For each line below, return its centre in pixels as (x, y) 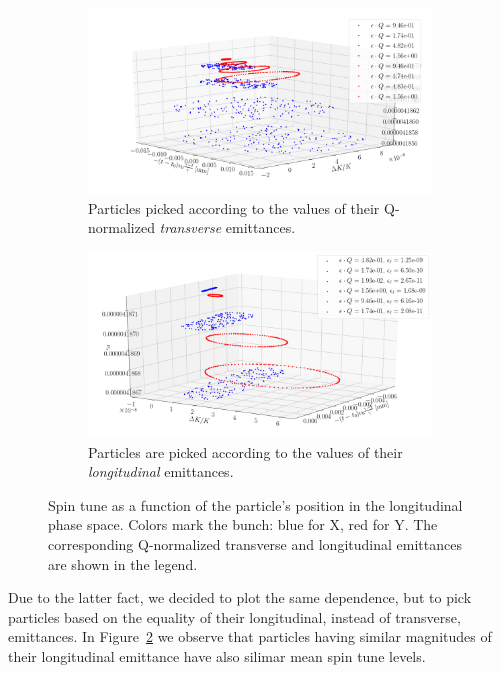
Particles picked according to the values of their (234, 207)
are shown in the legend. (123, 563)
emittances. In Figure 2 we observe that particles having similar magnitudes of (250, 636)
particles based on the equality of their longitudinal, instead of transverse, (234, 616)
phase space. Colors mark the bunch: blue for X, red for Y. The (243, 524)
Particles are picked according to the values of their (245, 451)
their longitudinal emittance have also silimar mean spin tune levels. (217, 655)
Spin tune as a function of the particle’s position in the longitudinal (255, 504)
